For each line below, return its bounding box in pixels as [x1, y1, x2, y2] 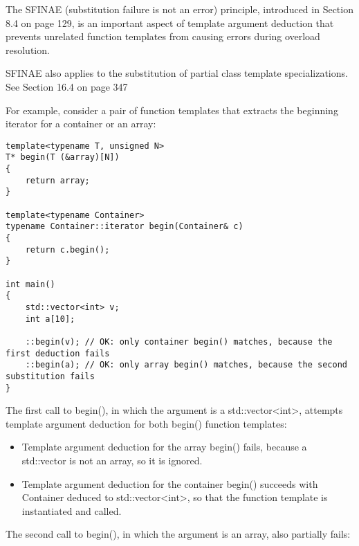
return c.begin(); [25, 244, 110, 255]
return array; [25, 175, 90, 185]
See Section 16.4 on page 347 [6, 79, 128, 93]
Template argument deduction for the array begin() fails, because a [21, 439, 307, 454]
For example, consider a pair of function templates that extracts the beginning [6, 102, 338, 117]
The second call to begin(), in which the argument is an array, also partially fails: [6, 527, 351, 541]
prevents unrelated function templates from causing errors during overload [6, 29, 320, 44]
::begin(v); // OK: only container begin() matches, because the [25, 336, 333, 347]
